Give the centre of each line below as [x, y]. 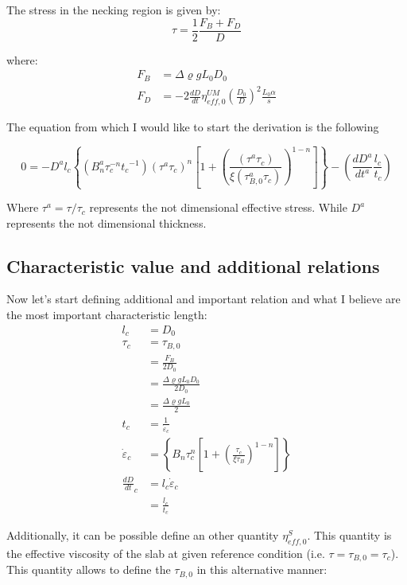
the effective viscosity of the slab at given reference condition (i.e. [166, 553]
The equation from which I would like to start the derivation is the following [193, 127]
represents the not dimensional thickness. [107, 222]
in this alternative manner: [262, 569]
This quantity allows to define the [89, 569]
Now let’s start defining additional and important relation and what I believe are [203, 299]
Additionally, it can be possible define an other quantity [143, 535]
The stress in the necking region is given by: [114, 10]
